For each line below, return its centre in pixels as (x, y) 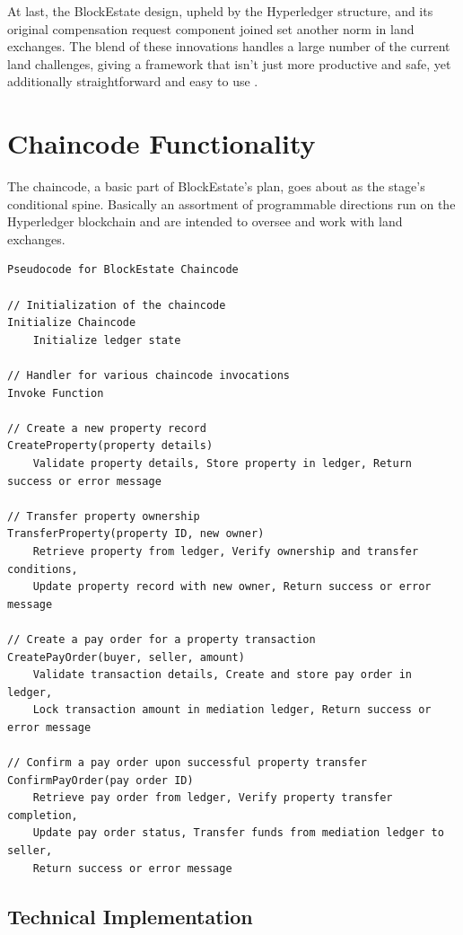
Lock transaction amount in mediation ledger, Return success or (232, 710)
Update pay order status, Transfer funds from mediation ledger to (238, 833)
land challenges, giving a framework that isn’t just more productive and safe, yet (229, 63)
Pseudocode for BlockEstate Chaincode (123, 270)
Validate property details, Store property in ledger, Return (223, 463)
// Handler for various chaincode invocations (149, 376)
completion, (43, 815)
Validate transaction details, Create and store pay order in (223, 675)
